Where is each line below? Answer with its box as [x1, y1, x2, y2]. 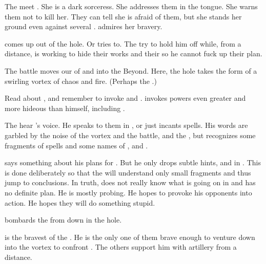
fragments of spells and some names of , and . [5, 140, 148, 150]
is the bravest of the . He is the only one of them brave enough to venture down [5, 231, 255, 242]
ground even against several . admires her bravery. [5, 21, 162, 32]
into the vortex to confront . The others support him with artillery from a [5, 241, 237, 252]
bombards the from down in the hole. [5, 214, 122, 225]
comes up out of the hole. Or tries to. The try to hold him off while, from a [5, 38, 241, 49]
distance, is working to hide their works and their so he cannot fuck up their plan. [5, 48, 262, 59]
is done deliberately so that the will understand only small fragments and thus [5, 167, 251, 178]
